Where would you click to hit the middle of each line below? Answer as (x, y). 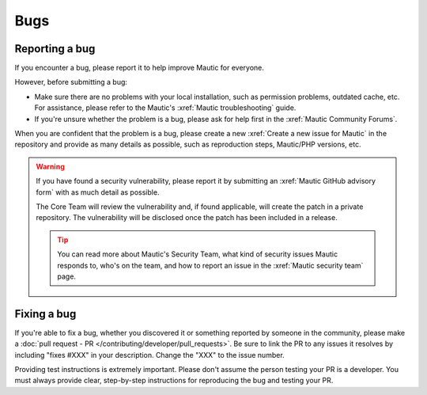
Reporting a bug (55, 49)
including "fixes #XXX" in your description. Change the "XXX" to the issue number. (149, 355)
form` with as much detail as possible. (98, 192)
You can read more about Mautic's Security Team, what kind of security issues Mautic (198, 254)
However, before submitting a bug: (71, 82)
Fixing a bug (45, 314)
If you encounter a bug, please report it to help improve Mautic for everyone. (140, 68)
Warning (50, 166)
